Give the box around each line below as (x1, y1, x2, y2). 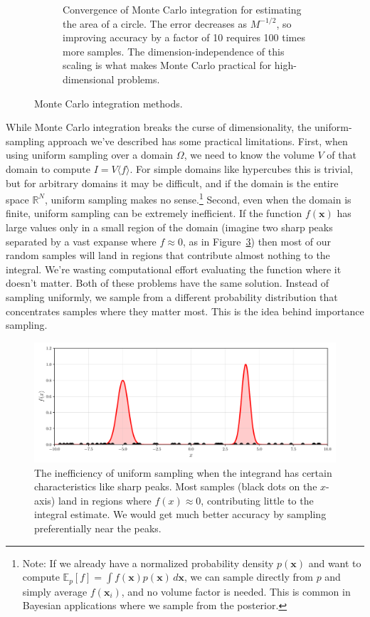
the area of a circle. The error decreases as (63, 16, 248, 31)
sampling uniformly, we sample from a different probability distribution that (6, 289, 338, 304)
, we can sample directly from (184, 569, 313, 584)
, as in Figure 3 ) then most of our (182, 233, 332, 248)
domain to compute (6, 161, 90, 176)
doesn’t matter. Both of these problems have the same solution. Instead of (6, 275, 329, 290)
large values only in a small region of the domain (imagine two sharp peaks (6, 219, 333, 234)
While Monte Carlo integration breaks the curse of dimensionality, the (6, 120, 312, 135)
